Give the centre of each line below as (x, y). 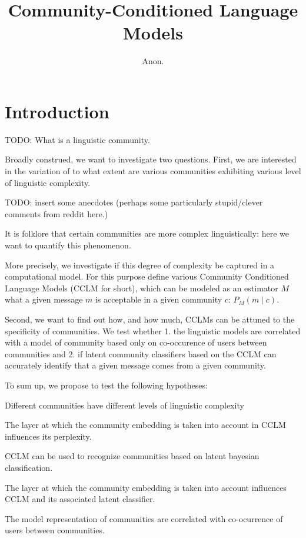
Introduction (57, 111)
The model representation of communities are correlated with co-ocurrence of (144, 518)
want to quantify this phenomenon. (68, 245)
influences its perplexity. (48, 436)
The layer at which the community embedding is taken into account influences (146, 487)
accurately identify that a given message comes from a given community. (135, 365)
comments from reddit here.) (56, 213)
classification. (29, 467)
